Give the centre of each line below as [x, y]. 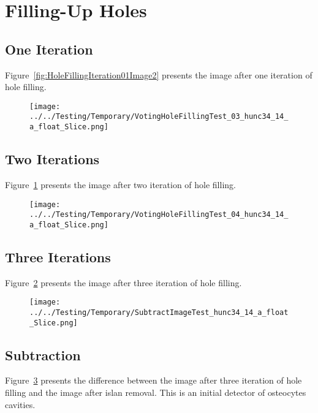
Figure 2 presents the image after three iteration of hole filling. [123, 282]
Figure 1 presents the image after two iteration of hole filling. [120, 184]
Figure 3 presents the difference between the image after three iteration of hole [153, 380]
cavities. [20, 404]
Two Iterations [52, 159]
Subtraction [43, 354]
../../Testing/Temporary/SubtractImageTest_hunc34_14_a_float [159, 312]
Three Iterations [58, 256]
